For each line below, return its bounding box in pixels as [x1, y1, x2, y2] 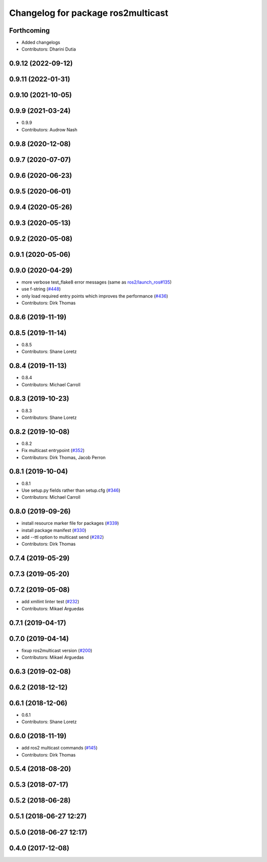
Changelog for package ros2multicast [9, 7, 169, 18]
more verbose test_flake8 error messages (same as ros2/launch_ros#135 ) [21, 279, 172, 285]
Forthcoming [9, 26, 50, 35]
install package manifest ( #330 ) [21, 527, 87, 533]
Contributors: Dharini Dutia [21, 46, 76, 52]
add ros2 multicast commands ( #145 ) [21, 745, 98, 751]
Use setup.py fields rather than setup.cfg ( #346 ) [21, 487, 121, 493]
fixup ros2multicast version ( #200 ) [21, 647, 92, 653]
